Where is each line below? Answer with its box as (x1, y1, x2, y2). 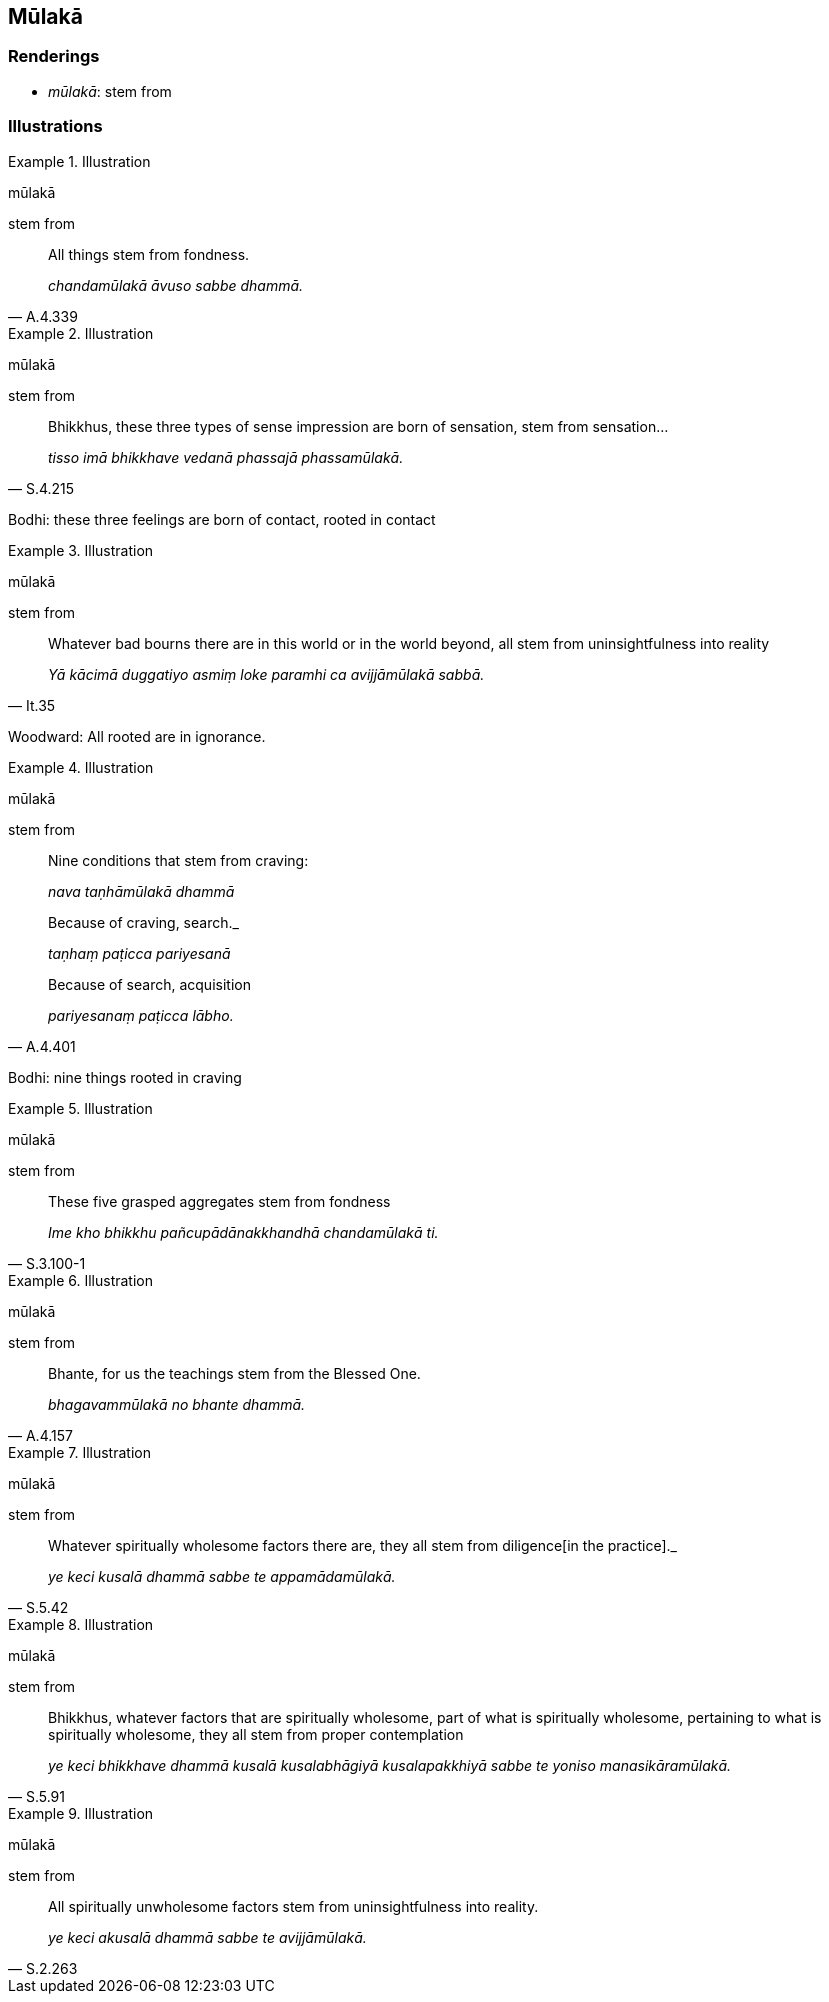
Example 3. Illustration (8, 541, 154, 559)
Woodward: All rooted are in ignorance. (8, 727, 266, 745)
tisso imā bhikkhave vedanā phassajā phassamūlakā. (48, 448, 404, 466)
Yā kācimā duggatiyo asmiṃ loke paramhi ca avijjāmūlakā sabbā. (48, 665, 485, 683)
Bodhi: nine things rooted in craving (8, 1068, 242, 1086)
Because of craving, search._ (48, 913, 239, 931)
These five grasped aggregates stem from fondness (48, 1192, 391, 1210)
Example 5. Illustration (8, 1099, 153, 1117)
